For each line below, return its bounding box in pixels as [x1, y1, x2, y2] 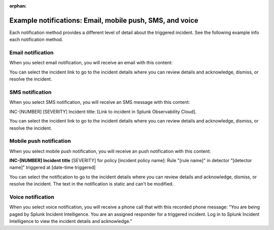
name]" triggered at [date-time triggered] [9, 165, 96, 171]
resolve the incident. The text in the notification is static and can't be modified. [9, 181, 174, 187]
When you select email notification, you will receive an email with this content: [9, 60, 173, 66]
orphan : [9, 3, 27, 9]
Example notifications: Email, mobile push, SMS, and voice [9, 16, 199, 25]
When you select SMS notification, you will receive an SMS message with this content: [9, 99, 190, 105]
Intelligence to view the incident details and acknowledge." [9, 218, 132, 224]
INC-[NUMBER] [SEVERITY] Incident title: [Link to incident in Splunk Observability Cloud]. [9, 108, 197, 114]
